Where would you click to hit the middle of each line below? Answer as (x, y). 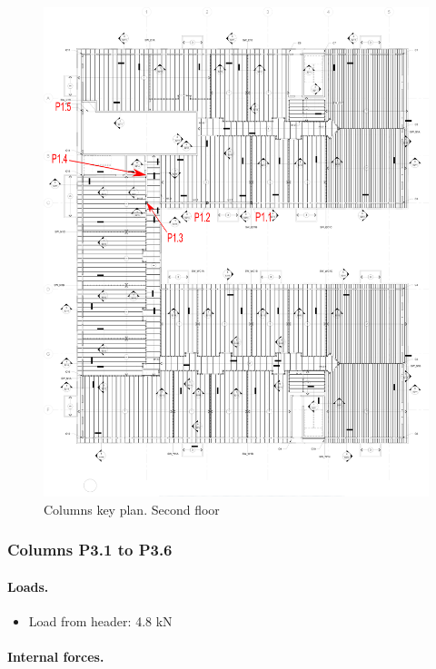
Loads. (28, 586)
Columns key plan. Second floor (132, 509)
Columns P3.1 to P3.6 (90, 550)
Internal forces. (56, 657)
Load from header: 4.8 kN (100, 621)
